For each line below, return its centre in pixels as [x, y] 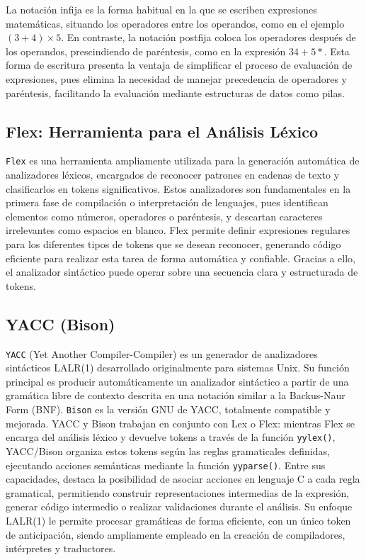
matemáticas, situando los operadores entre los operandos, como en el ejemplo [175, 23]
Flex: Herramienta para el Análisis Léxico [162, 131]
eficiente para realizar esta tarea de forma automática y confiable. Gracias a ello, [181, 258]
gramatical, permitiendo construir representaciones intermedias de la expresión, [178, 492]
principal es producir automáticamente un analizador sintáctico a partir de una [177, 381]
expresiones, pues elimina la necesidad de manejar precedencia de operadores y [176, 78]
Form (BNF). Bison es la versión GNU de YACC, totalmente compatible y [168, 409]
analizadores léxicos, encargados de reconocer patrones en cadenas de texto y [173, 175]
